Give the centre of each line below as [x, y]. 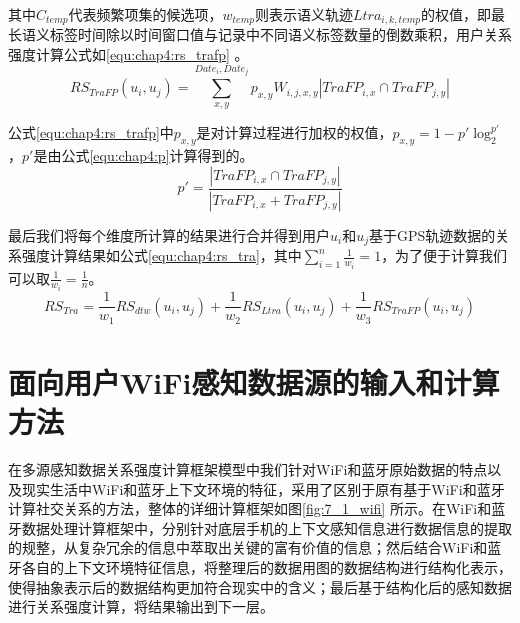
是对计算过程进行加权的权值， [294, 132]
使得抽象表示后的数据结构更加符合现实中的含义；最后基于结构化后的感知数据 [260, 586]
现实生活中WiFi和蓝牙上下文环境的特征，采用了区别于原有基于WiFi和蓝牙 [263, 488]
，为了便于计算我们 [444, 255]
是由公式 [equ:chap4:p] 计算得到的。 [143, 155]
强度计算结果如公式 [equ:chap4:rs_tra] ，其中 [161, 255]
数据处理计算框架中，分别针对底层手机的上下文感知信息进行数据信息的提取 [266, 527]
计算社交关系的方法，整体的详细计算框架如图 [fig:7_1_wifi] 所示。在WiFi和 [250, 508]
